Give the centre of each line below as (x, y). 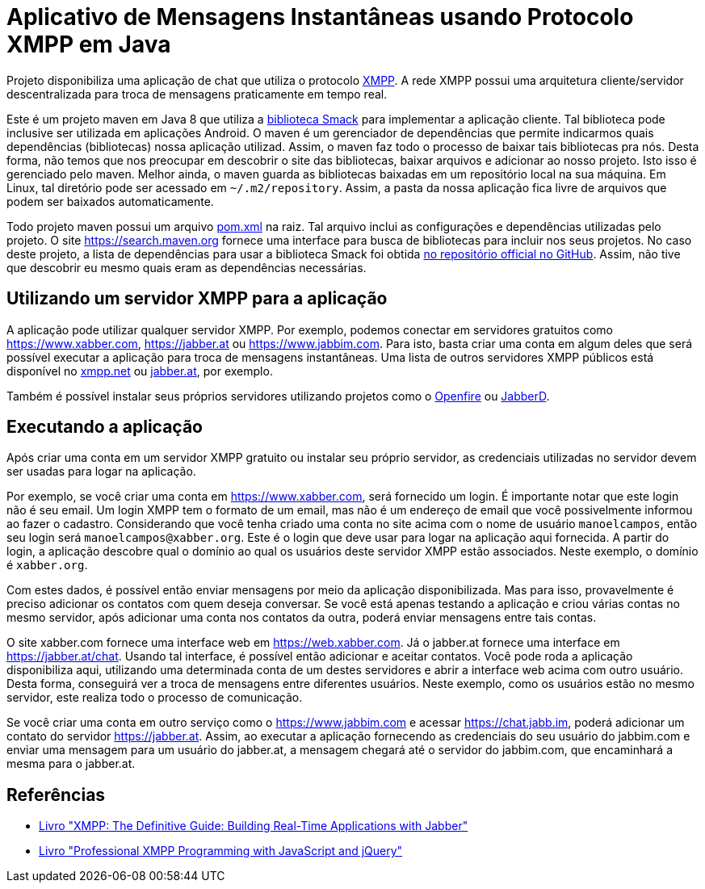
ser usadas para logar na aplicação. (101, 472)
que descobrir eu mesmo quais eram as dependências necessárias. (187, 267)
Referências (56, 795)
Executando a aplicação (105, 427)
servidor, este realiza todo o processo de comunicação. (155, 698)
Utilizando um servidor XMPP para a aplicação (197, 299)
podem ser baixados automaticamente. (110, 201)
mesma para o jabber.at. (71, 764)
